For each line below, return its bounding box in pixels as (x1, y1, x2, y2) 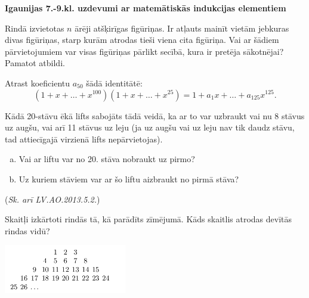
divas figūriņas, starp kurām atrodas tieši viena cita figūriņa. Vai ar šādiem (5, 33, 279, 46)
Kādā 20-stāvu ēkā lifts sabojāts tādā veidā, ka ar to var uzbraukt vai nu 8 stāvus (5, 109, 305, 122)
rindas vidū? (5, 224, 50, 237)
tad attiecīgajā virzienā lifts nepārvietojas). (5, 132, 163, 145)
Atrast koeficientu (5, 76, 70, 89)
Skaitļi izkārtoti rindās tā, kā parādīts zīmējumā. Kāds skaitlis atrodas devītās (5, 213, 292, 225)
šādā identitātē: (86, 76, 143, 89)
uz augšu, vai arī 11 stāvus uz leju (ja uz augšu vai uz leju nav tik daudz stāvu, (5, 121, 295, 134)
